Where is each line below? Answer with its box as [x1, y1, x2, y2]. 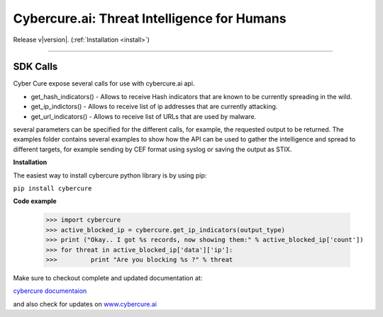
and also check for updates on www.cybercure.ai [13, 299, 157, 308]
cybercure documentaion [13, 287, 87, 295]
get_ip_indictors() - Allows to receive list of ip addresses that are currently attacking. [30, 103, 278, 111]
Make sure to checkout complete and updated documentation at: [13, 273, 203, 282]
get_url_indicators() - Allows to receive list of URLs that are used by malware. [30, 112, 257, 120]
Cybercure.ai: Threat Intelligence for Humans [13, 11, 287, 26]
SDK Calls [13, 61, 58, 73]
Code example [13, 197, 57, 205]
